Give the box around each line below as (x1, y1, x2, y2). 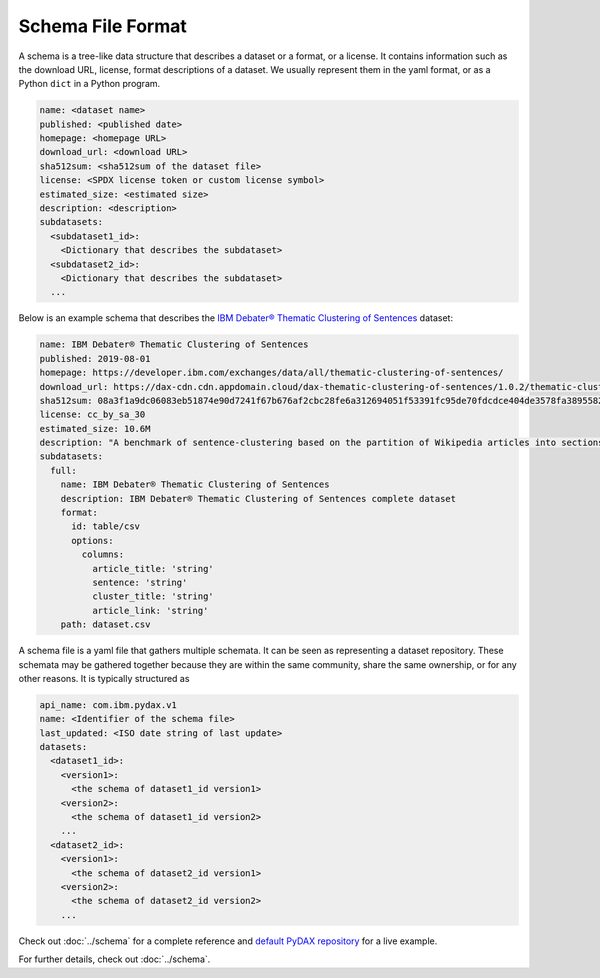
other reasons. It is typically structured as (18, 672, 190, 684)
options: (71, 535, 114, 546)
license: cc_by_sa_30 (39, 409, 146, 420)
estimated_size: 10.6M (39, 423, 151, 434)
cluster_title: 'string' (91, 591, 214, 602)
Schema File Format (18, 15, 187, 37)
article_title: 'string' (91, 563, 214, 574)
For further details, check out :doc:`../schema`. (18, 953, 211, 965)
